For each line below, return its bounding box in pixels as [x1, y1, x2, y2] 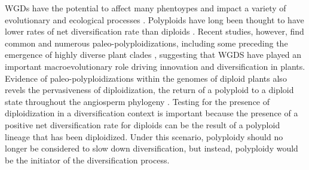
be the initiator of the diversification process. [5, 153, 170, 166]
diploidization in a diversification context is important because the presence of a [5, 107, 298, 119]
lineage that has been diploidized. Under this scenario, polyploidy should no [5, 130, 283, 143]
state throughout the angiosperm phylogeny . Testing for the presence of [5, 95, 270, 107]
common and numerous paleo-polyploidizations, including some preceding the [5, 36, 288, 49]
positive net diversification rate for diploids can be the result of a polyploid [5, 118, 280, 131]
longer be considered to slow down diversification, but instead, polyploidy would [5, 142, 298, 154]
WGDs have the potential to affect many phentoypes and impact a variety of [5, 2, 286, 14]
